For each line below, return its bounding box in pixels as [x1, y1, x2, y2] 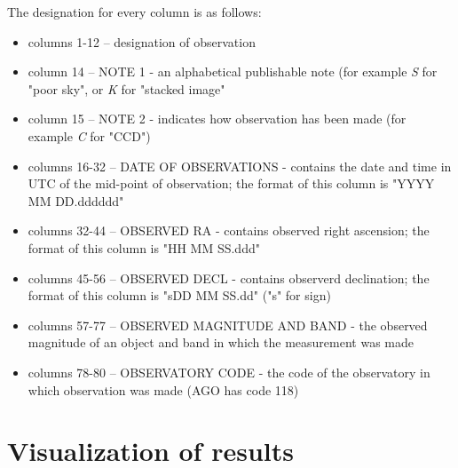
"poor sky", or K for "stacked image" [28, 79, 225, 98]
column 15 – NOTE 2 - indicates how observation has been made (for [28, 109, 407, 128]
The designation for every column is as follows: [7, 3, 262, 20]
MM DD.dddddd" [28, 191, 124, 210]
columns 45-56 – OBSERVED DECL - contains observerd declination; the [28, 268, 430, 287]
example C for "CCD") [28, 126, 151, 145]
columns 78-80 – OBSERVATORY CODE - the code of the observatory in [28, 362, 430, 381]
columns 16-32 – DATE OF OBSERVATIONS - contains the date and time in [28, 156, 452, 175]
